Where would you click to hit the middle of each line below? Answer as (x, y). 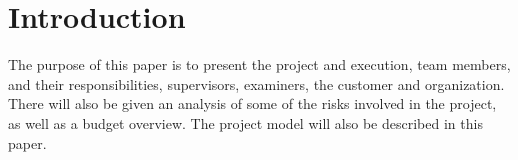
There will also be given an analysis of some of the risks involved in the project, (252, 103)
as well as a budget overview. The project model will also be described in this (245, 122)
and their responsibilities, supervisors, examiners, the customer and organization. (256, 83)
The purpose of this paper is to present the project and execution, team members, (259, 64)
